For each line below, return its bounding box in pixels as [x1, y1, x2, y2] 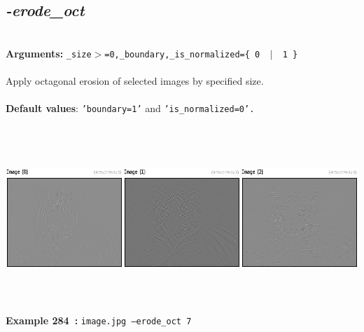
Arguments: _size [6, 46, 92, 60]
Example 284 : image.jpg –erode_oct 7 [6, 313, 192, 328]
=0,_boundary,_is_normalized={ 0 [104, 49, 260, 60]
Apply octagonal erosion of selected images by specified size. [6, 74, 264, 88]
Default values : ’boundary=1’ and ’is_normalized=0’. [6, 101, 255, 116]
